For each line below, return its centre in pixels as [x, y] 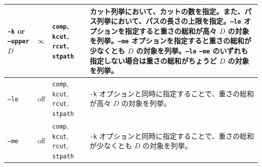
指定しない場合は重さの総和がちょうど [153, 60]
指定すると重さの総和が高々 [171, 31]
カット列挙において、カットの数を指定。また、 [167, 11]
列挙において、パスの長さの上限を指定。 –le [169, 21]
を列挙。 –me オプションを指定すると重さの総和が [171, 41]
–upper [18, 42]
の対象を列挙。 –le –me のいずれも [192, 50]
